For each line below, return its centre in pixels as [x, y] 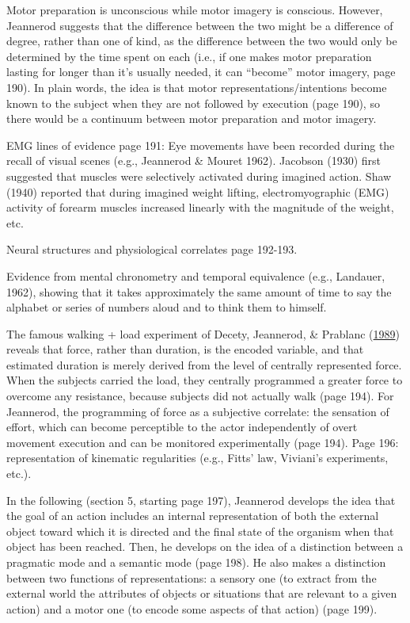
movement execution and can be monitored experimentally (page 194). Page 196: [203, 442]
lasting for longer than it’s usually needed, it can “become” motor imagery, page [201, 72]
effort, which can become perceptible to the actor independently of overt [182, 427]
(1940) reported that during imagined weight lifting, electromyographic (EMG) [198, 191]
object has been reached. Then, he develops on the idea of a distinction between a [205, 547]
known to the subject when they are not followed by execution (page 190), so [193, 103]
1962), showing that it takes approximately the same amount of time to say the [199, 291]
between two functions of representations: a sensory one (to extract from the [192, 577]
